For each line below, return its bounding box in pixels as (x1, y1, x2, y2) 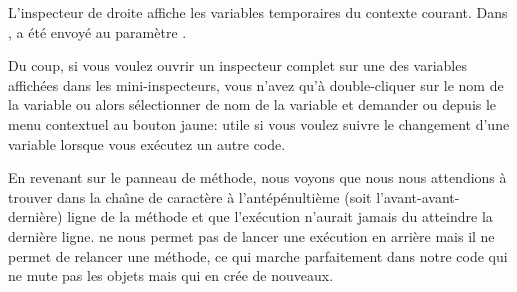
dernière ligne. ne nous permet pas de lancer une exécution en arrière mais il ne (8, 225, 495, 246)
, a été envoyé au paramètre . (8, 21, 187, 42)
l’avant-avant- (376, 186, 460, 207)
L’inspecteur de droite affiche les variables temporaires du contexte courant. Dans (8, 2, 508, 22)
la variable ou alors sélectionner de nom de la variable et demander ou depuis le (8, 94, 497, 115)
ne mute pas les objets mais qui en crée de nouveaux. (8, 265, 334, 286)
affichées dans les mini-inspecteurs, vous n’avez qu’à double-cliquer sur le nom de (8, 74, 504, 95)
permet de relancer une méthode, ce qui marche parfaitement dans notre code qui (8, 245, 508, 266)
